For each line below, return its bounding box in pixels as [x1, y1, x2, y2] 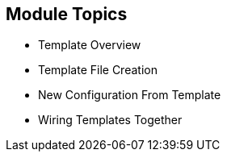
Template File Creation [38, 63, 158, 77]
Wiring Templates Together [38, 113, 183, 127]
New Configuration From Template [38, 88, 221, 102]
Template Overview [38, 38, 141, 52]
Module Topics [6, 4, 128, 24]
